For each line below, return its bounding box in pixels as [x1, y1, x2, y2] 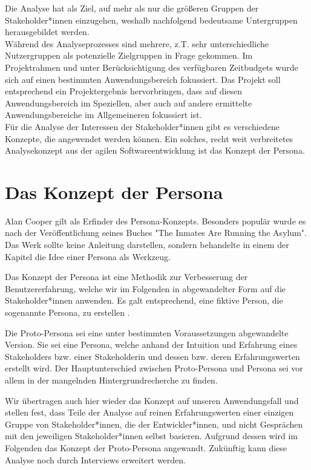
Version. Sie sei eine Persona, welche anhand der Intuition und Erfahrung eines [5, 338, 298, 351]
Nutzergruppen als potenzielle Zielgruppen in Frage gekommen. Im [5, 49, 253, 62]
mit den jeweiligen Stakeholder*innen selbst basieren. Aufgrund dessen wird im [5, 429, 298, 442]
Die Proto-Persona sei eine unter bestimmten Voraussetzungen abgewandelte [5, 326, 289, 339]
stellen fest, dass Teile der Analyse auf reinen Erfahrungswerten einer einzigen [5, 406, 294, 419]
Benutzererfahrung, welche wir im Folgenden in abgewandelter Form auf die [5, 282, 286, 295]
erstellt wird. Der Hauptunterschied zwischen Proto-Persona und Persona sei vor [5, 362, 303, 374]
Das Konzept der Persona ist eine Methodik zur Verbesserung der [5, 270, 248, 283]
